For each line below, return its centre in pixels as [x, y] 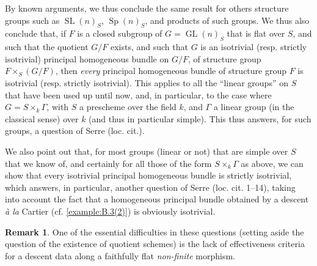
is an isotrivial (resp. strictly [254, 47]
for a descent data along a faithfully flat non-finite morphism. [120, 255]
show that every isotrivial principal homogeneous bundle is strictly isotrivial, [148, 175]
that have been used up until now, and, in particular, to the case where [138, 94]
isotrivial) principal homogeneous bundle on [87, 58]
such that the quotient [47, 47]
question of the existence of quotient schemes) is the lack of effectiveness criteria [155, 244]
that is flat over [256, 33]
